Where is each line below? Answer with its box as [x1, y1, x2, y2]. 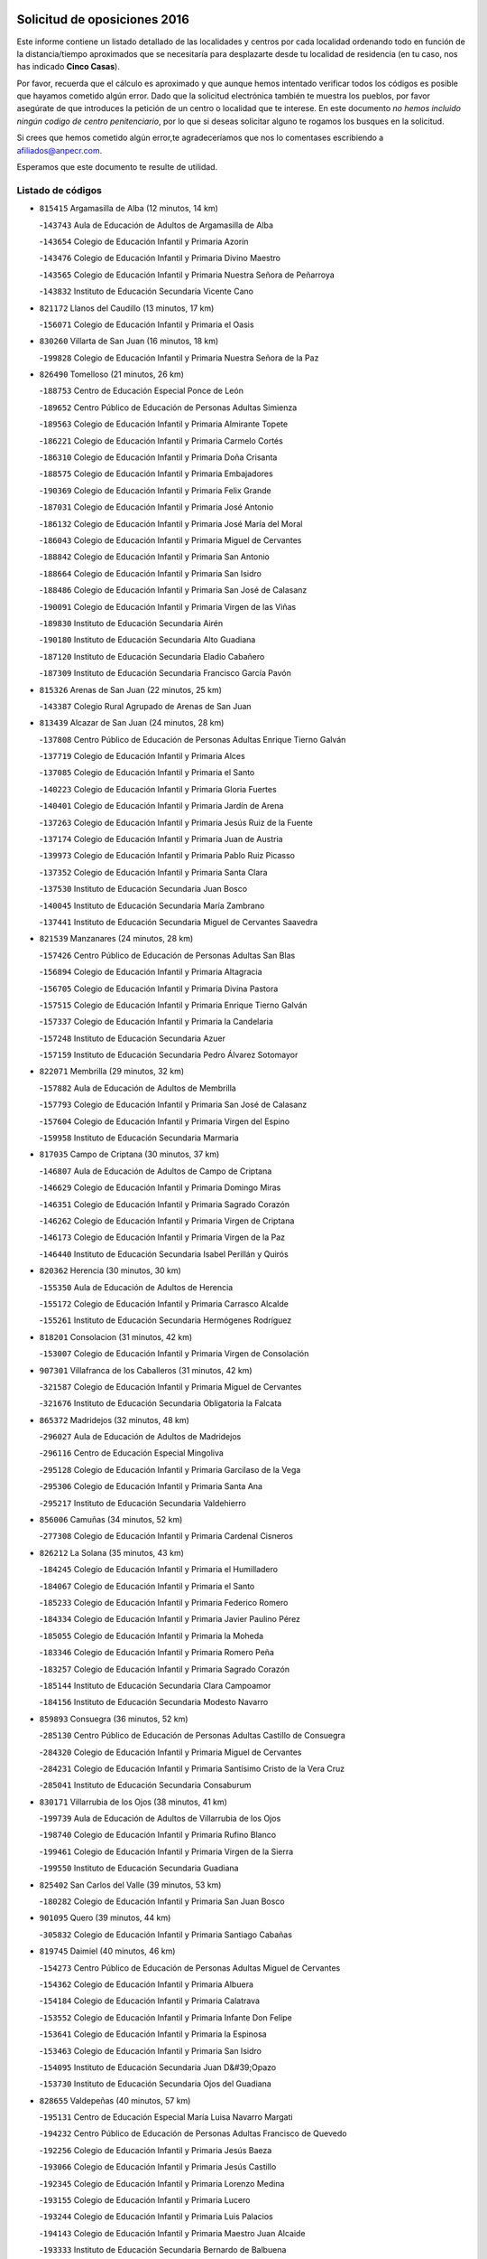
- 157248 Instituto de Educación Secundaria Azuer [39, 1033, 225, 1044]
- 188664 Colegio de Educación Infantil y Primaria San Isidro [39, 567, 262, 578]
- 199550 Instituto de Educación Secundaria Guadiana [39, 1862, 239, 1874]
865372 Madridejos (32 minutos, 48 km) [39, 1414, 189, 1425]
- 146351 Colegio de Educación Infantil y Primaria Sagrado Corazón [39, 1198, 290, 1210]
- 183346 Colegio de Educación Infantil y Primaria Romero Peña [39, 1647, 275, 1658]
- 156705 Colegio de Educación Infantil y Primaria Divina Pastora [39, 983, 279, 994]
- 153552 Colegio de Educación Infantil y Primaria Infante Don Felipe [39, 2011, 292, 2023]
